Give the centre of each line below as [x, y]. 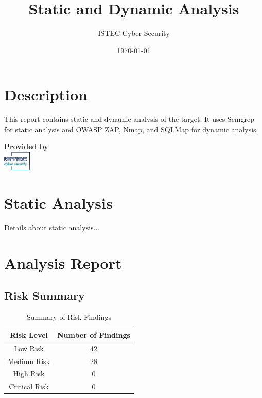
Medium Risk [29, 361]
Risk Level [29, 334]
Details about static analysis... [52, 228]
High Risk [29, 374]
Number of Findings [93, 334]
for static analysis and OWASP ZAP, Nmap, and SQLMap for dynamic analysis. [131, 129]
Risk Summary [45, 295]
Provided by [26, 146]
